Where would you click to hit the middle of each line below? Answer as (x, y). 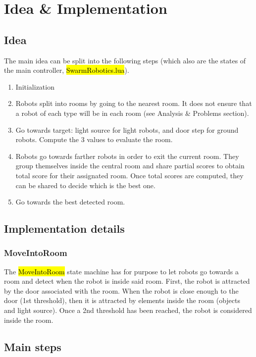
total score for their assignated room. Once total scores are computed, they (129, 175)
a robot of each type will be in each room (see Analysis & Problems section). (132, 113)
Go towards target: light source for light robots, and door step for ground (127, 129)
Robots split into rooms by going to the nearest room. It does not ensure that (134, 103)
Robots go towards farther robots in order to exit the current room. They (127, 156)
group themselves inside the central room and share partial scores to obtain (130, 166)
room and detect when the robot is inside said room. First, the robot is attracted (127, 281)
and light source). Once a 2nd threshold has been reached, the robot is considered (128, 310)
